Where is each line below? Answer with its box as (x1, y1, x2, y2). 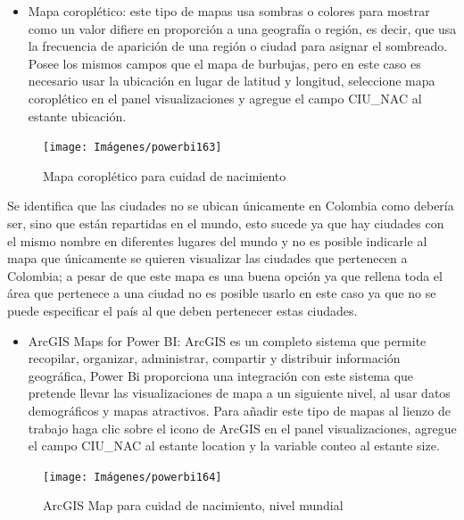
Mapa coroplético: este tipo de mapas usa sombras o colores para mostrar (28, 2, 430, 20)
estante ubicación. (28, 106, 127, 125)
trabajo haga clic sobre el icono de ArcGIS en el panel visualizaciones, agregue (28, 418, 457, 437)
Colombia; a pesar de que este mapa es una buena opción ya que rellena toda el (7, 266, 443, 285)
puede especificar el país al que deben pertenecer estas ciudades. (7, 301, 358, 319)
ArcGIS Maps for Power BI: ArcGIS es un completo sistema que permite (28, 331, 427, 350)
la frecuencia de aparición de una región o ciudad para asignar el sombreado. (28, 37, 448, 55)
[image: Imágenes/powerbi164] (43, 470, 222, 483)
